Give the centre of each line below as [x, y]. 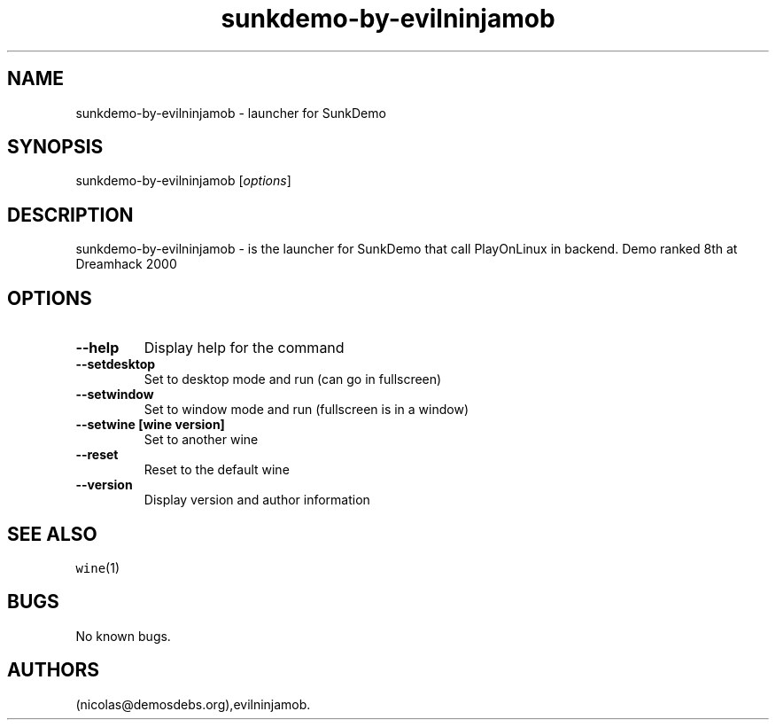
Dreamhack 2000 [126, 264]
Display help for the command [244, 348]
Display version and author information [257, 500]
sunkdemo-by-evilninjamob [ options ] [183, 181]
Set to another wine [201, 440]
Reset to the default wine [217, 470]
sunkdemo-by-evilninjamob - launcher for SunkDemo [231, 113]
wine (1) [98, 567]
